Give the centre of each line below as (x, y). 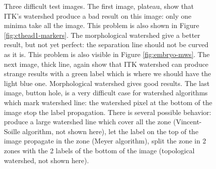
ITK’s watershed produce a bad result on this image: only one (98, 15)
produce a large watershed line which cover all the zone (88, 122)
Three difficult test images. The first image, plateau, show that (99, 6)
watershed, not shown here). (47, 160)
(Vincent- (187, 122)
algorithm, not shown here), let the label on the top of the (110, 131)
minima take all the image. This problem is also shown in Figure (102, 25)
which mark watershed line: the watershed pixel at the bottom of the (108, 102)
